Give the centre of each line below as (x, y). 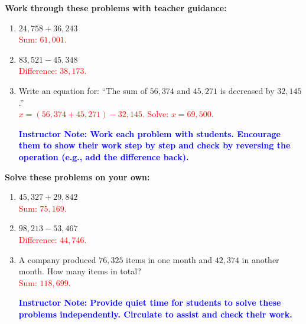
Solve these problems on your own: (77, 176)
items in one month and (169, 259)
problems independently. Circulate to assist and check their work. (155, 314)
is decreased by (247, 90)
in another (261, 259)
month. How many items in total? (80, 271)
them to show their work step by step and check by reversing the (154, 145)
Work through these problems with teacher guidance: (116, 8)
